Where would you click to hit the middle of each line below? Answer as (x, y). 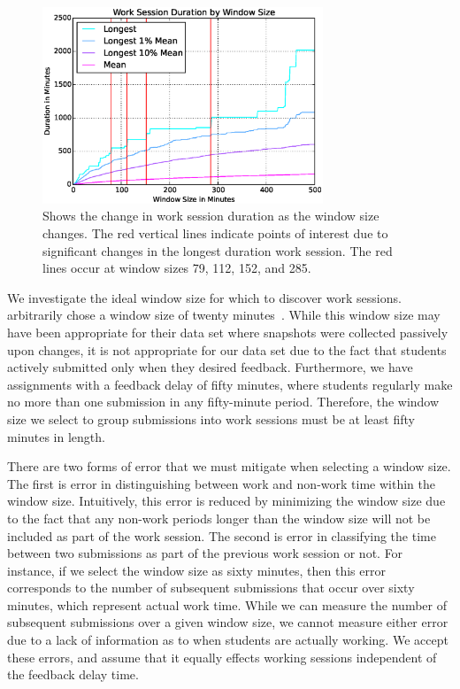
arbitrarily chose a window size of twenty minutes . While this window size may (224, 315)
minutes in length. (56, 436)
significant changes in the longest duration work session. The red (218, 250)
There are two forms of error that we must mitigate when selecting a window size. (229, 466)
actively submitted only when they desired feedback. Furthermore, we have (210, 367)
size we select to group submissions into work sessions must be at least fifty (211, 418)
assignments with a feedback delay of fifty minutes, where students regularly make (230, 384)
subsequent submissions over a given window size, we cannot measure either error (228, 622)
